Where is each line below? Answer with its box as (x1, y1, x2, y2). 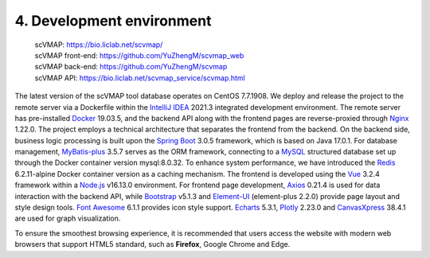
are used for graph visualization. (14, 213, 121, 223)
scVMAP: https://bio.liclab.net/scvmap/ (34, 40, 163, 49)
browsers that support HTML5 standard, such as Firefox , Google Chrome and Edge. (14, 240, 291, 249)
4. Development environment (14, 12, 212, 29)
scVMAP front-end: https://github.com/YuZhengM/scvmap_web (34, 50, 244, 60)
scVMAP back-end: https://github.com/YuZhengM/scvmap (34, 62, 228, 72)
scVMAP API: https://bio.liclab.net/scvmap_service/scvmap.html (34, 72, 246, 83)
